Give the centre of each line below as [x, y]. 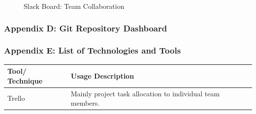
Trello [16, 98]
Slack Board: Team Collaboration [74, 6]
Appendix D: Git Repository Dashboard [86, 28]
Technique [25, 80]
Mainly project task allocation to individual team [145, 93]
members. [85, 103]
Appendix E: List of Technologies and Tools [93, 50]
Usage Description [102, 75]
